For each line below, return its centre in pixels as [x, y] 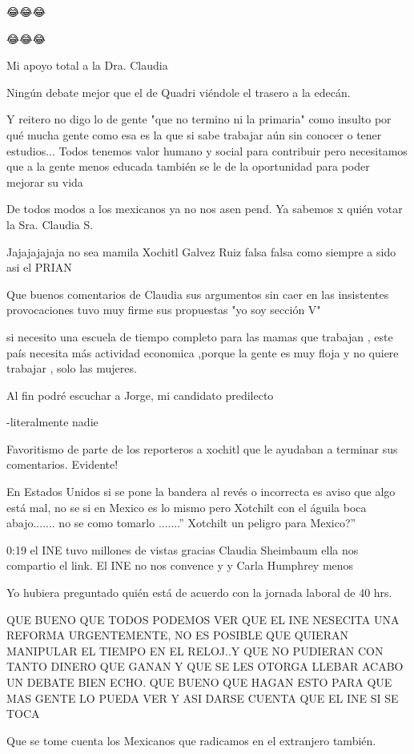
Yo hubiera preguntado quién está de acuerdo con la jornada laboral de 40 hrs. [199, 593]
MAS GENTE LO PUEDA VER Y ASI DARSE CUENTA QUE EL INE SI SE [203, 698]
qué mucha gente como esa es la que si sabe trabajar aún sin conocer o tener [194, 134]
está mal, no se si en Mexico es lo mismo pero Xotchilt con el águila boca [187, 507]
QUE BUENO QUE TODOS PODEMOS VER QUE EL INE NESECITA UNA [203, 619]
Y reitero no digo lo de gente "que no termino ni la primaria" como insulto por [199, 119]
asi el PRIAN [39, 267]
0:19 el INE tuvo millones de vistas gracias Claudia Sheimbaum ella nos [183, 549]
